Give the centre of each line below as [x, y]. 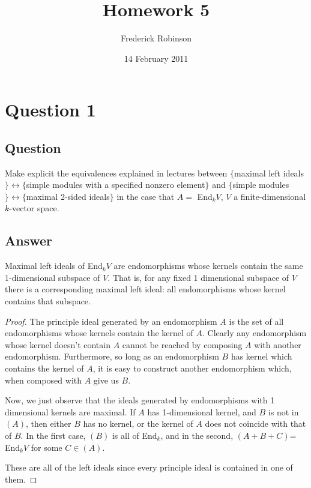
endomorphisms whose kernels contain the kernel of [99, 333]
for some [47, 447]
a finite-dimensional [270, 196]
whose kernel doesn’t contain [58, 344]
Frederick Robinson [156, 38]
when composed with [44, 380]
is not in [283, 411]
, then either [48, 423]
